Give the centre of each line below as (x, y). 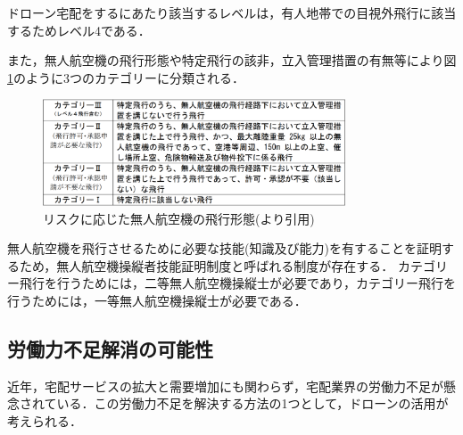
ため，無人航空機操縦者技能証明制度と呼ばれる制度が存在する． (207, 265)
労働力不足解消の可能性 (110, 348)
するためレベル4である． (79, 30)
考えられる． (45, 420)
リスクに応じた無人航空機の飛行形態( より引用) (179, 218)
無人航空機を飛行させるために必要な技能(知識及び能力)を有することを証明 (224, 248)
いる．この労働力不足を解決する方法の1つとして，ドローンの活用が (252, 403)
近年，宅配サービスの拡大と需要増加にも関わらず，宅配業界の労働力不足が (226, 386)
